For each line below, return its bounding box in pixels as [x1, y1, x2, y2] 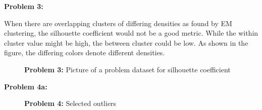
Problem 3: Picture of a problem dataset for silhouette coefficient [24, 64, 231, 74]
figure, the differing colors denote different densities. [4, 47, 165, 58]
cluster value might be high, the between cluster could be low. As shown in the [4, 37, 248, 48]
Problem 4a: [4, 81, 47, 91]
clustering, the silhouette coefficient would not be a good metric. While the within [4, 28, 258, 38]
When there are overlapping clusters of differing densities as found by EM [4, 18, 232, 28]
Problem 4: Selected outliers [24, 98, 117, 108]
